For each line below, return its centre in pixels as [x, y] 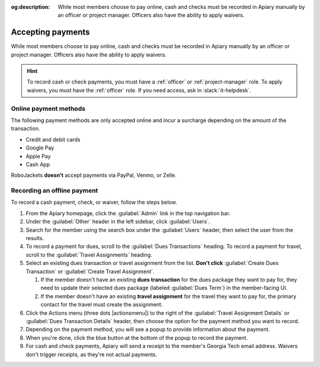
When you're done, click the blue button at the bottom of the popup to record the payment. [137, 337]
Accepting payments [50, 32]
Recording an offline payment [55, 191]
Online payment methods [48, 108]
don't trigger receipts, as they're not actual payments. [92, 354]
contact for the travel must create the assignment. [102, 305]
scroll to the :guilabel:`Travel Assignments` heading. [89, 254]
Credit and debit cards [53, 139]
